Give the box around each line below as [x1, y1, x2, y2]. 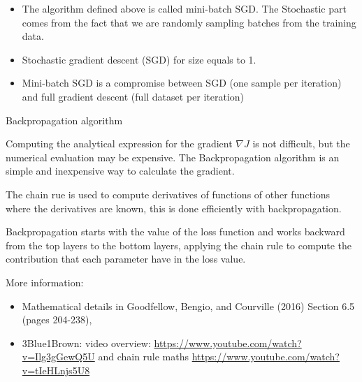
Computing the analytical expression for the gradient [6, 136, 233, 151]
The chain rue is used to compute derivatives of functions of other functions [6, 186, 331, 201]
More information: [6, 274, 84, 289]
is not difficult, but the [252, 136, 350, 151]
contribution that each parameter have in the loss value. [6, 251, 246, 266]
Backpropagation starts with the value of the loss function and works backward [6, 224, 345, 239]
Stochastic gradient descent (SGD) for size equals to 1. [22, 52, 256, 66]
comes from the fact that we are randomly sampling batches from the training [22, 15, 356, 29]
